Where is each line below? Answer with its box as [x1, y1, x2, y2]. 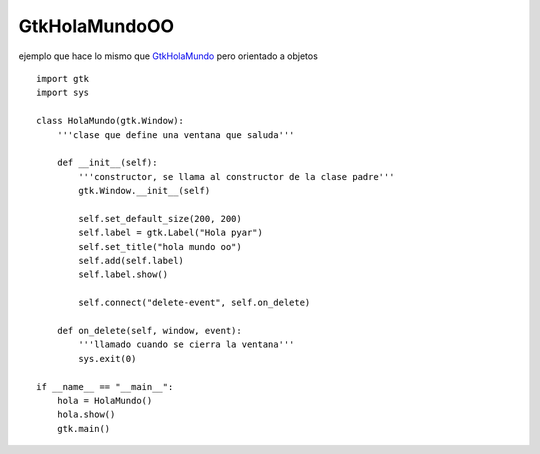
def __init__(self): [56, 157, 158, 169]
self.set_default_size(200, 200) [78, 213, 242, 224]
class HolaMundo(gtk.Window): [36, 115, 185, 127]
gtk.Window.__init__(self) [78, 185, 211, 197]
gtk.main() [56, 423, 111, 434]
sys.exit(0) [78, 353, 137, 364]
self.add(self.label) [78, 255, 185, 267]
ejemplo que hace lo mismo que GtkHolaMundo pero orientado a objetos [18, 50, 319, 62]
